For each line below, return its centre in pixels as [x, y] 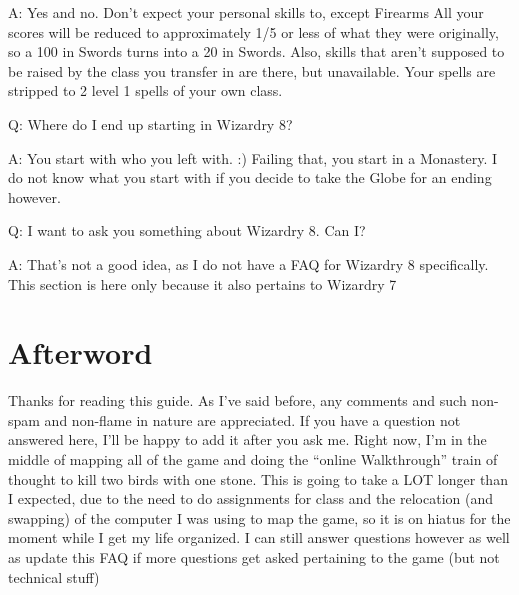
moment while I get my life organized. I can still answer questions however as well [259, 537]
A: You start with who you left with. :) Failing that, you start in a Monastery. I [253, 157]
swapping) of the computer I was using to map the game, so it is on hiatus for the [259, 517]
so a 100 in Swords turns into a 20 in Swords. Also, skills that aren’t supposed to [256, 51]
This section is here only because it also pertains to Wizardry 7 [202, 283]
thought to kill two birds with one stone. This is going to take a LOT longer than [258, 478]
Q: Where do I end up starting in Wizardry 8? [150, 123]
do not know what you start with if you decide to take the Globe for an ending [250, 177]
